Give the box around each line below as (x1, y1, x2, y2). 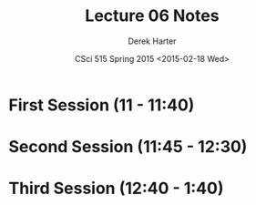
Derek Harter (128, 36, 177, 46)
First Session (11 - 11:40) (8, 95, 195, 115)
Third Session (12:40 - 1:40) (8, 179, 224, 199)
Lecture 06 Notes (85, 5, 220, 26)
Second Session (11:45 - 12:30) (8, 137, 248, 158)
